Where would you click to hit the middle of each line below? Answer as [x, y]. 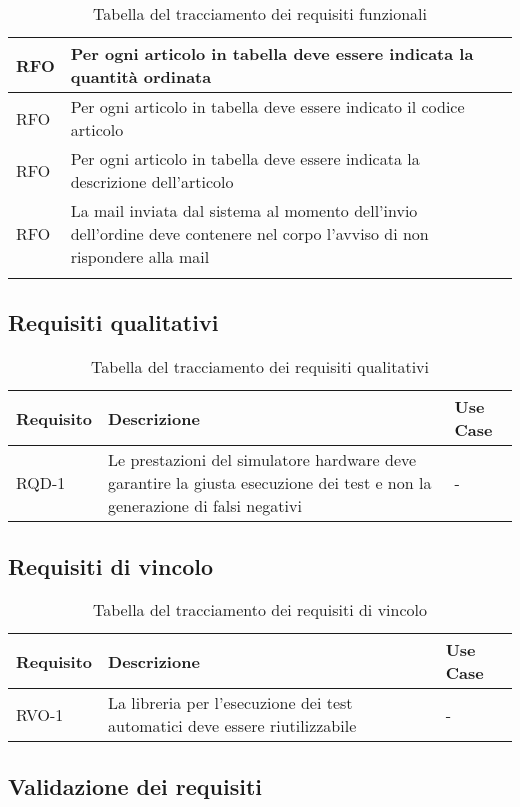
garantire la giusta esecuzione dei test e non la [270, 483]
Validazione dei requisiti [135, 785]
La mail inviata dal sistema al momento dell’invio [244, 210]
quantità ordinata [141, 76]
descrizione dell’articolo [152, 181]
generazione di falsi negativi [205, 506]
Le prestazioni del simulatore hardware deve [262, 460]
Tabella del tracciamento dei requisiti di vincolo [260, 610]
